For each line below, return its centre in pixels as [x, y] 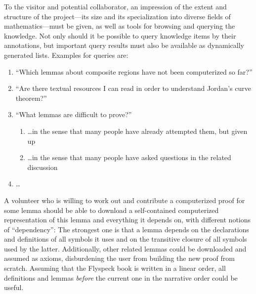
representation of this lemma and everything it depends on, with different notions [128, 220]
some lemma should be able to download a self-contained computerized [111, 210]
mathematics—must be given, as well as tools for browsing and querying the [120, 26]
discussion [43, 167]
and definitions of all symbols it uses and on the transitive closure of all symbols [126, 239]
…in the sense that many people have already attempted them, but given [137, 131]
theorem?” [31, 98]
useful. [14, 287]
